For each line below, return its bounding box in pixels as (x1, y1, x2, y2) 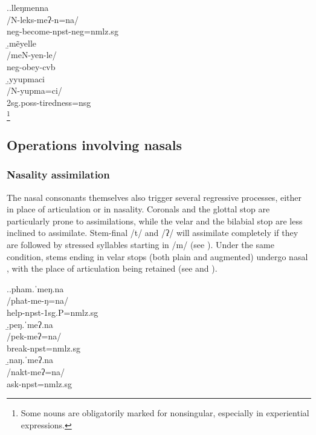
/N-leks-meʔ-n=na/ (7, 13, 79, 25)
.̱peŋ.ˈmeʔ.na (7, 318, 53, 330)
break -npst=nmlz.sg (7, 341, 80, 354)
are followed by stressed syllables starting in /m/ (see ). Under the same (7, 238, 274, 251)
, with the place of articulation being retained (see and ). (7, 262, 218, 275)
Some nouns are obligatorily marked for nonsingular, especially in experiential (21, 407, 309, 419)
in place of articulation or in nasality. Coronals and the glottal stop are (7, 203, 270, 215)
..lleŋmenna (7, 1, 49, 13)
